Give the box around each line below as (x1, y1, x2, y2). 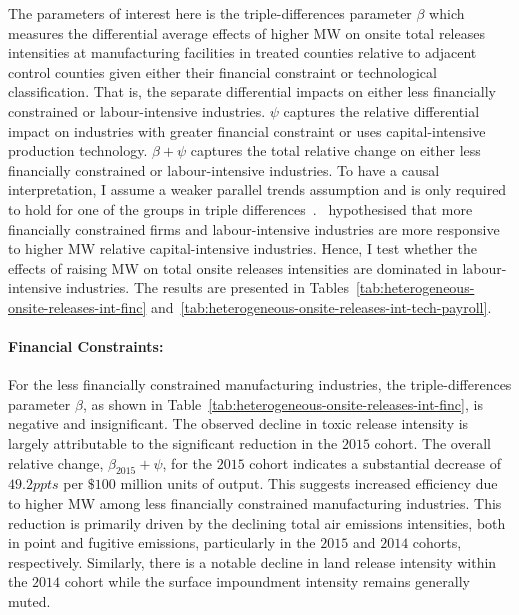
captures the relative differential (283, 100, 480, 121)
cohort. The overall (374, 433, 491, 454)
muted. (8, 591, 51, 612)
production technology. (8, 140, 148, 161)
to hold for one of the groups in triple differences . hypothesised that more (8, 198, 473, 219)
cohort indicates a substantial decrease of (249, 452, 501, 473)
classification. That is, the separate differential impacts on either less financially (8, 81, 496, 102)
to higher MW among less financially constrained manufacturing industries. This (8, 493, 502, 514)
